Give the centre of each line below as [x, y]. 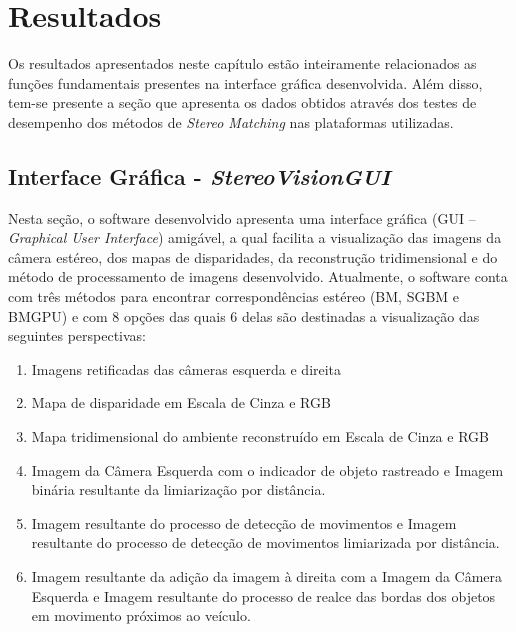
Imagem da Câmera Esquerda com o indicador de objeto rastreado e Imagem [267, 469]
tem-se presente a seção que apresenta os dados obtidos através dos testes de [242, 102]
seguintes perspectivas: [77, 335]
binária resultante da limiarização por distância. [178, 489]
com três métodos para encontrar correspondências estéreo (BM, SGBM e [234, 296]
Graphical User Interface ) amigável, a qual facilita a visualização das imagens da [255, 237]
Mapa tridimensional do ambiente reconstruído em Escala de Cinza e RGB [260, 436]
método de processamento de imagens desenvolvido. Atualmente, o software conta [258, 276]
